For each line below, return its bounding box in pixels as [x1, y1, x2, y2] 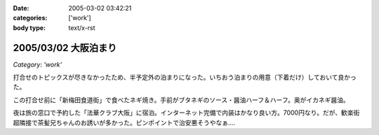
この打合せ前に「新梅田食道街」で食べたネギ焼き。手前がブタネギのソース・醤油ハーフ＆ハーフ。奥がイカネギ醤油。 [13, 95, 350, 104]
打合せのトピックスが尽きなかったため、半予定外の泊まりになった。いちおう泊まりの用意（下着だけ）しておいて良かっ [13, 73, 357, 82]
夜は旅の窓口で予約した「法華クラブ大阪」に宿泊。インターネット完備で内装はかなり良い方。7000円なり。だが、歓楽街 [13, 108, 360, 117]
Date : [13, 4, 29, 12]
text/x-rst [68, 23, 95, 31]
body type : [13, 23, 46, 31]
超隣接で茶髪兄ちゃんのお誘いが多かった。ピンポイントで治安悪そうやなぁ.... [13, 118, 236, 127]
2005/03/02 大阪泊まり [13, 42, 117, 54]
